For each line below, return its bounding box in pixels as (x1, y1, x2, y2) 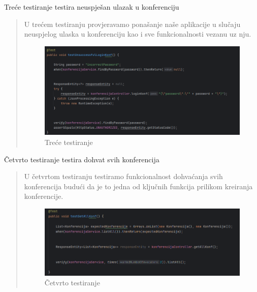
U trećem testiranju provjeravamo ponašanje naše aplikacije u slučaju (24, 18, 241, 29)
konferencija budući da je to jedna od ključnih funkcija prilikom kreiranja (24, 181, 253, 191)
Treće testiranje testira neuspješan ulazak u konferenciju (4, 2, 179, 12)
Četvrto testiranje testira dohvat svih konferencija (4, 154, 159, 164)
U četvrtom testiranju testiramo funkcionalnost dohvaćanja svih (24, 171, 223, 182)
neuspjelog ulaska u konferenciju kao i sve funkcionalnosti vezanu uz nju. (24, 28, 251, 39)
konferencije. (24, 191, 63, 201)
